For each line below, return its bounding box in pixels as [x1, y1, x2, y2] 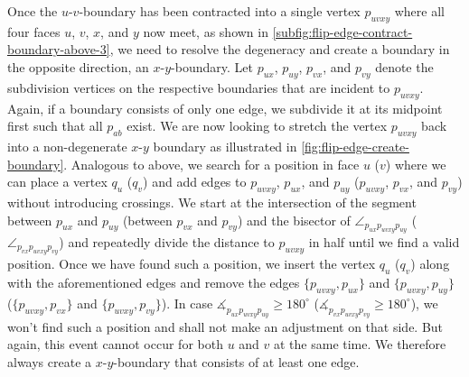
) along [410, 254, 450, 273]
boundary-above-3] [7, 40, 110, 59]
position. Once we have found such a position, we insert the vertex [7, 254, 376, 273]
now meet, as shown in [143, 22, 268, 41]
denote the [375, 57, 434, 76]
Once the [7, 2, 58, 20]
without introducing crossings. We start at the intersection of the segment [7, 192, 417, 211]
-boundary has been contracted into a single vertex [79, 2, 361, 20]
